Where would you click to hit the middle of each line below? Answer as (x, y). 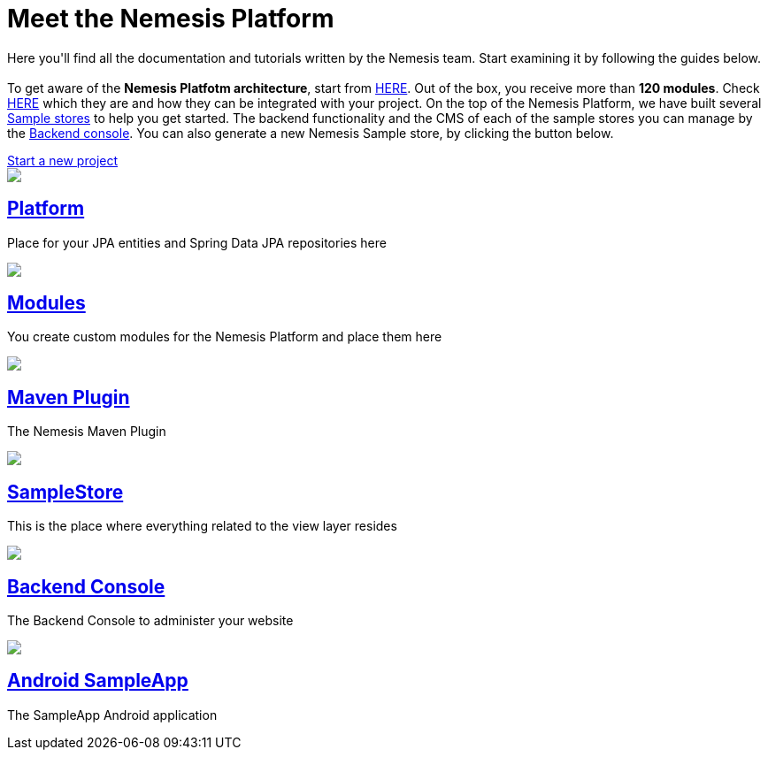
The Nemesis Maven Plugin (87, 432)
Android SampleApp (98, 681)
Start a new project (63, 160)
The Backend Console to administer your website (150, 620)
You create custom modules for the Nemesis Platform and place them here (225, 337)
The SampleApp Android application (112, 715)
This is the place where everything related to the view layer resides (202, 526)
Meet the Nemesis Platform (171, 19)
